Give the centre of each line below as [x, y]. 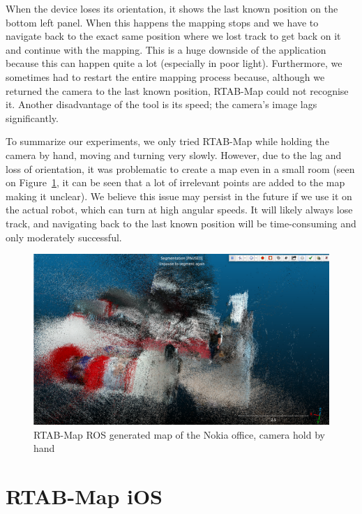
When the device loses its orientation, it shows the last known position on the [172, 8]
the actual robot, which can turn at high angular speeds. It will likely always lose [179, 210]
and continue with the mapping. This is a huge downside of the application [166, 49]
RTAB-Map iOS [84, 496]
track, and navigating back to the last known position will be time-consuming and [181, 223]
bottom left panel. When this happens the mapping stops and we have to [162, 22]
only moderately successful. [64, 237]
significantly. [32, 118]
